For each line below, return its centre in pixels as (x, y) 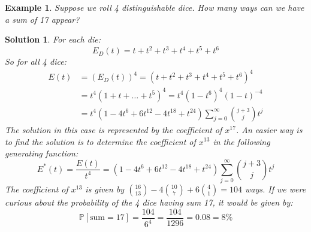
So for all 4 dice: (36, 61)
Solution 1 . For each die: (53, 39)
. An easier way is (269, 129)
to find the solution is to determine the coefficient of (100, 141)
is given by (105, 189)
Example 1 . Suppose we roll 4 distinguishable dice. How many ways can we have (155, 7)
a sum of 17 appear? (42, 19)
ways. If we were (275, 189)
